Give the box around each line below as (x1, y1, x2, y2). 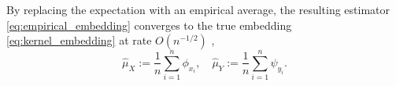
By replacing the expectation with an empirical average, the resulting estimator (6, 2, 390, 17)
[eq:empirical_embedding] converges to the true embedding (6, 16, 292, 33)
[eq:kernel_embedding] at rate (6, 32, 152, 48)
